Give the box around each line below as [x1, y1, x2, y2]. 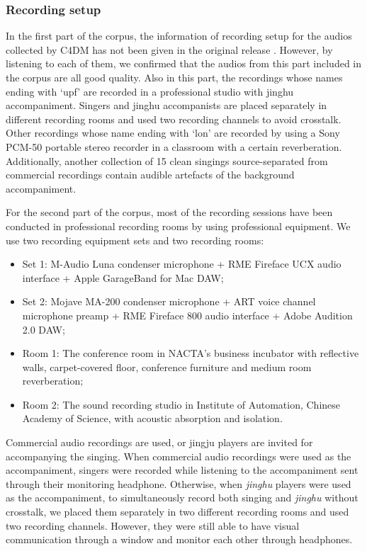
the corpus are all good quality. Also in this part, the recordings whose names [6, 70, 343, 84]
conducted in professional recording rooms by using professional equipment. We [6, 218, 351, 233]
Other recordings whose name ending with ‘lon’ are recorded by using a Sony [6, 125, 340, 140]
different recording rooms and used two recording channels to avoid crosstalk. [6, 111, 341, 126]
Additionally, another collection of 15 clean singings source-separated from [6, 153, 328, 168]
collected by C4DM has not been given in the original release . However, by [6, 42, 333, 57]
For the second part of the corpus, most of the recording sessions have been [6, 205, 333, 220]
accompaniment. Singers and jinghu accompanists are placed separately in [6, 98, 327, 113]
